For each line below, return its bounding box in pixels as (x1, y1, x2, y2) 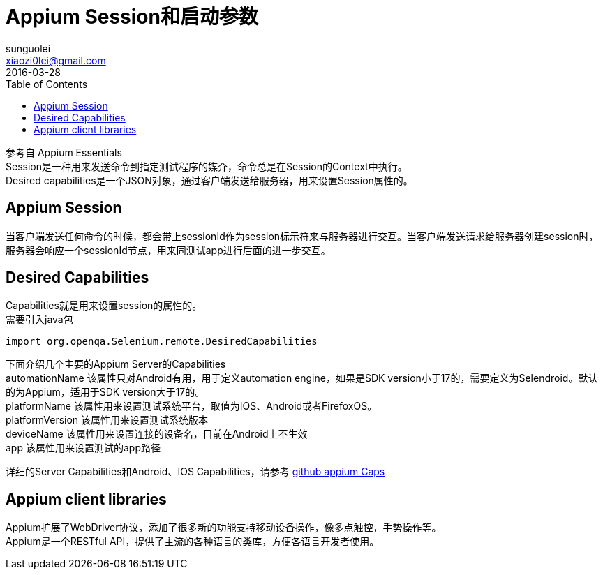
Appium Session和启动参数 (6, 5, 258, 29)
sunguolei (6, 42, 51, 54)
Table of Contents (6, 77, 88, 90)
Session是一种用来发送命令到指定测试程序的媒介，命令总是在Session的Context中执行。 (6, 160, 408, 172)
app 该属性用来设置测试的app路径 (6, 442, 161, 454)
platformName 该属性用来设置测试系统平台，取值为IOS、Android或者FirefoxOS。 (6, 400, 378, 412)
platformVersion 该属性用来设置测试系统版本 (6, 414, 209, 426)
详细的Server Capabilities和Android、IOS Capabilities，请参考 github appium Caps (6, 465, 385, 478)
